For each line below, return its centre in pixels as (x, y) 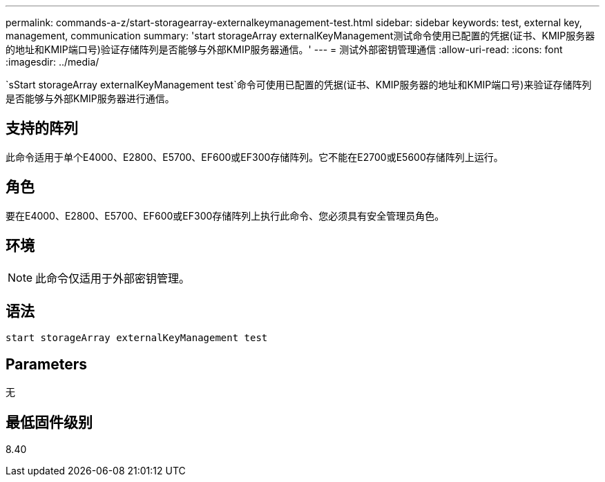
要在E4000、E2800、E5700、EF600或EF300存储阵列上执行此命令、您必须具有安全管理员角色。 (225, 215)
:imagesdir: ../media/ (52, 62)
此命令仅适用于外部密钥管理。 (113, 278)
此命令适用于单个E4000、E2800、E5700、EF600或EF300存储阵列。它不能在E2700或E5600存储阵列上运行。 (255, 157)
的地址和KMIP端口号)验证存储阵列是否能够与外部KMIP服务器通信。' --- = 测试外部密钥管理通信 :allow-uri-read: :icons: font (284, 49)
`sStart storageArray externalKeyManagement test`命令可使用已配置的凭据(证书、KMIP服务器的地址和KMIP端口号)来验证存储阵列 (299, 85)
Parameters (46, 364)
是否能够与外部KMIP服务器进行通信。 (90, 98)
